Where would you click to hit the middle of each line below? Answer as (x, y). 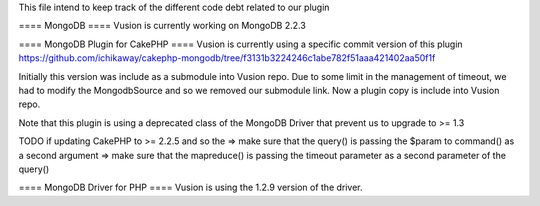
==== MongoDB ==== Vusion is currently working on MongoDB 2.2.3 (162, 26)
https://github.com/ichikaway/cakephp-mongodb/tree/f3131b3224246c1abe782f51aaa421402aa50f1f (227, 58)
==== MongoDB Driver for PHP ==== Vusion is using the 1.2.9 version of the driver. (191, 187)
